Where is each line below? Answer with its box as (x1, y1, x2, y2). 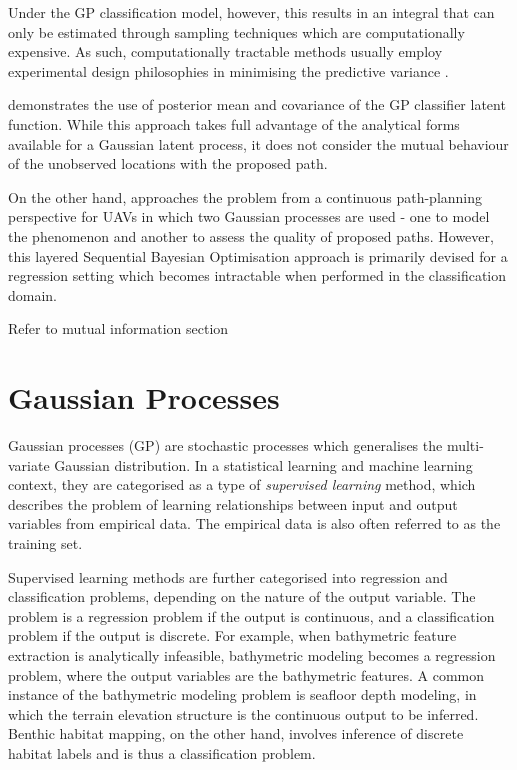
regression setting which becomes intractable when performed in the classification (8, 265, 507, 286)
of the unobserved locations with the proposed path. (8, 153, 328, 174)
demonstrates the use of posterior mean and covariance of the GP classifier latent (8, 94, 506, 115)
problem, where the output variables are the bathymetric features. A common (8, 664, 484, 685)
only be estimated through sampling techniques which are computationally (8, 21, 465, 42)
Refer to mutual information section (8, 318, 229, 339)
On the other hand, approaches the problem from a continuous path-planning (8, 186, 483, 207)
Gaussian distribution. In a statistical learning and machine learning (54, 454, 473, 475)
